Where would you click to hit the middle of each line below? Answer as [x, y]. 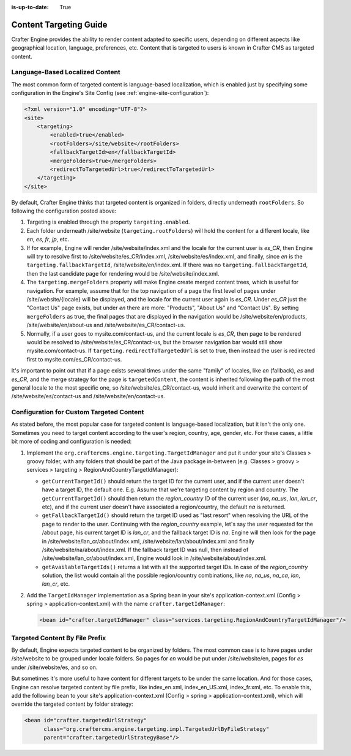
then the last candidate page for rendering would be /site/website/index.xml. [123, 273]
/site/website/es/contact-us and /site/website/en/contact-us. [88, 396]
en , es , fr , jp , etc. [48, 240]
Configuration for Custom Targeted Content [78, 412]
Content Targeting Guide [59, 25]
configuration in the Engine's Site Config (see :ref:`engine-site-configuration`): [110, 93]
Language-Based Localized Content [66, 72]
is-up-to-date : [30, 7]
